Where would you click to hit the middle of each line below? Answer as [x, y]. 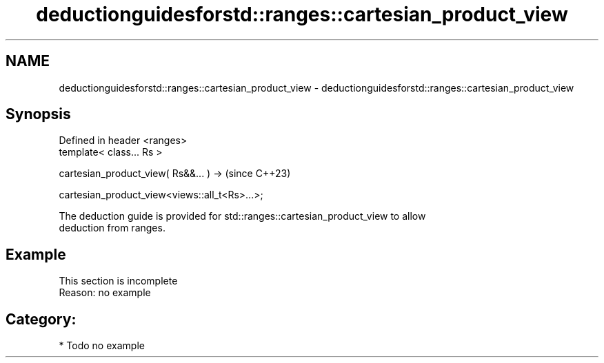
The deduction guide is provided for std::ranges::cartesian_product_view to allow [242, 216]
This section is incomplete [118, 281]
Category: [41, 319]
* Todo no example [102, 346]
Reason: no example [105, 293]
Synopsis [38, 114]
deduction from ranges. [112, 228]
